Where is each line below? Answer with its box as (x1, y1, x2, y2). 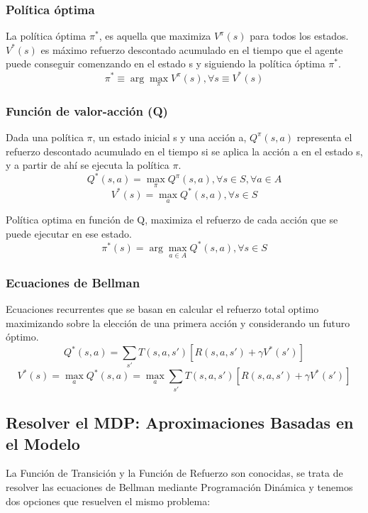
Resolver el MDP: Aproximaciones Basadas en (6, 412, 354, 434)
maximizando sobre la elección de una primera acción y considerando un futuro (6, 315, 350, 330)
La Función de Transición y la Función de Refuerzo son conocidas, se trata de (6, 465, 343, 480)
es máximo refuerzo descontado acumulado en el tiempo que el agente (40, 42, 343, 57)
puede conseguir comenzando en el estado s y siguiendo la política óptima (6, 56, 325, 71)
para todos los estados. (250, 28, 349, 43)
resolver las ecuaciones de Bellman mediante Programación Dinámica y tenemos (6, 479, 353, 494)
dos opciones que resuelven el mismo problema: (6, 493, 211, 508)
